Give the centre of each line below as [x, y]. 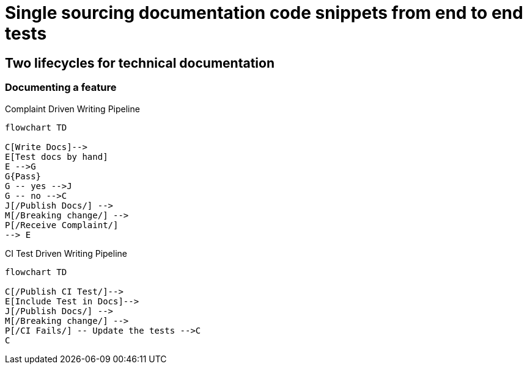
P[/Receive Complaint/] [62, 225]
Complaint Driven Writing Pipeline [72, 109]
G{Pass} [23, 176]
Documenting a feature [61, 88]
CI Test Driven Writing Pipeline [66, 253]
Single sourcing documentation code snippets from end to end [264, 13]
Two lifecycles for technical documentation [140, 63]
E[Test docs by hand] [57, 156]
